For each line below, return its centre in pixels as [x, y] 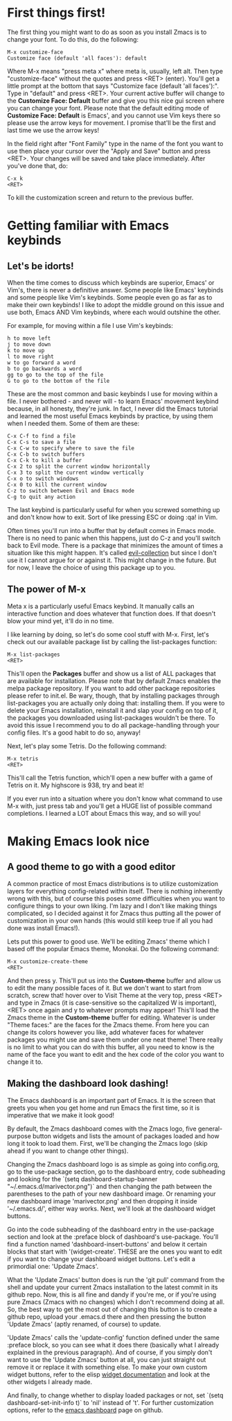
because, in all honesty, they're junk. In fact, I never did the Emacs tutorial [113, 409]
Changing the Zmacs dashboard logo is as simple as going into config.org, [113, 1164]
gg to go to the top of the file [55, 375]
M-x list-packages [34, 655]
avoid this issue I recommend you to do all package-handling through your [113, 725]
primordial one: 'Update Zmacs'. [53, 1266]
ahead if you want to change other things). [68, 1151]
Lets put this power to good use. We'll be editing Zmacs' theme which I [108, 941]
